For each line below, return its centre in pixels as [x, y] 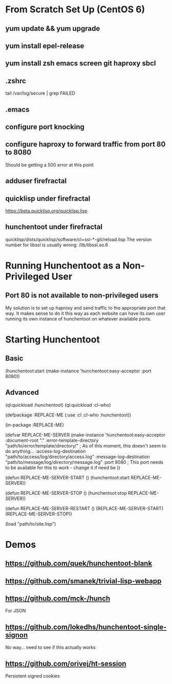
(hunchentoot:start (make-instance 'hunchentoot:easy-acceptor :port [79, 371]
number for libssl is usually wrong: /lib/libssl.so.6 [57, 245]
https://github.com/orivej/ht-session [66, 664]
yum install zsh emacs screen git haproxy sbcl [81, 64]
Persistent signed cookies [33, 676]
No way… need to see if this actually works [50, 647]
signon [17, 635]
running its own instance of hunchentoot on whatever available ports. [78, 319]
